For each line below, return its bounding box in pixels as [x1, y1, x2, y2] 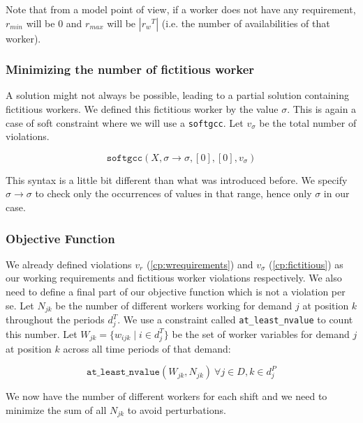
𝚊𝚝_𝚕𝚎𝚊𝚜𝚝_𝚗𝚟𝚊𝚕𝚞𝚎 [87, 367, 160, 378]
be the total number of [259, 115, 357, 130]
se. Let [6, 298, 34, 312]
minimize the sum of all [6, 402, 107, 417]
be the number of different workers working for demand [55, 298, 292, 312]
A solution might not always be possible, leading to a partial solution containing [6, 88, 350, 102]
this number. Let [6, 326, 77, 341]
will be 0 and [26, 15, 82, 30]
